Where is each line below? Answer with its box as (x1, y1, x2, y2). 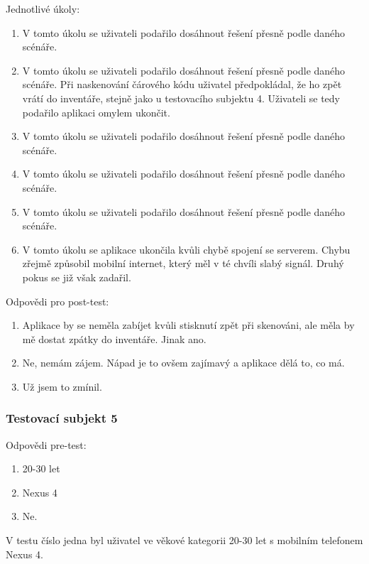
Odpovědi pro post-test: (6, 293, 109, 308)
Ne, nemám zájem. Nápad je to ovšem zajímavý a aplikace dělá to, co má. (22, 355, 345, 370)
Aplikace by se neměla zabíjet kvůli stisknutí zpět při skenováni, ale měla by (22, 318, 355, 332)
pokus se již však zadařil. (22, 269, 131, 284)
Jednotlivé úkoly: (6, 1, 80, 16)
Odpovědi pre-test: (6, 437, 87, 452)
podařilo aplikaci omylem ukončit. (22, 104, 170, 119)
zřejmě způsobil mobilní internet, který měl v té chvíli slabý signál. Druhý (22, 256, 344, 271)
